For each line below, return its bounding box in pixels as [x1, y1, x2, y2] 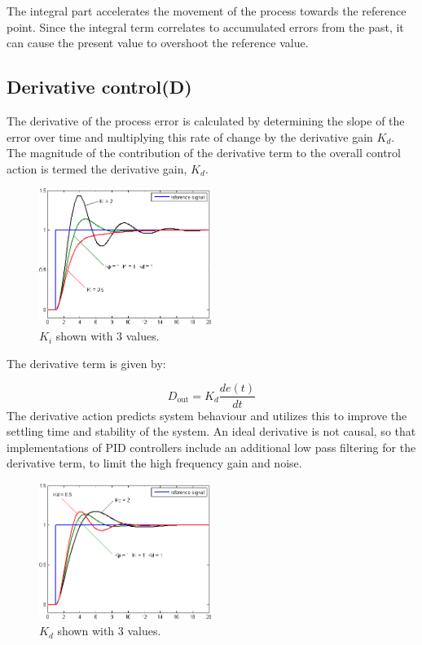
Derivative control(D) [7, 74, 192, 99]
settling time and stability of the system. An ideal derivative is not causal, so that [7, 423, 416, 440]
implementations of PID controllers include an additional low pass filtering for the [7, 438, 416, 455]
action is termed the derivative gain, [7, 160, 187, 177]
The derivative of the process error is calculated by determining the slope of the [7, 112, 405, 129]
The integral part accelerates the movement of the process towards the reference [7, 2, 407, 19]
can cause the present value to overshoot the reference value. [7, 34, 309, 51]
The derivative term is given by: [7, 354, 166, 371]
